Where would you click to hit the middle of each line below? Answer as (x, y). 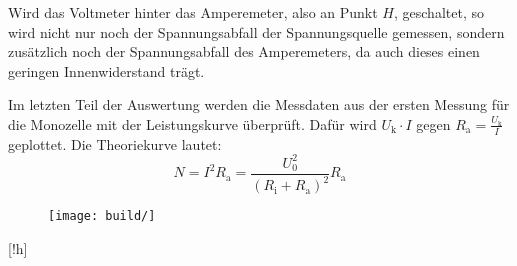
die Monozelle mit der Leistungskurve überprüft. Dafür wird (192, 123)
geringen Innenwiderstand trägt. (106, 70)
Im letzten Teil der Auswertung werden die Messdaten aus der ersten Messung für (259, 104)
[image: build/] (102, 216)
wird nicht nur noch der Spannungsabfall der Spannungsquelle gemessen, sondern (256, 31)
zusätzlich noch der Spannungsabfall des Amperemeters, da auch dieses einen (244, 51)
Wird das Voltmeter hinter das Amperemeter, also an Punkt (193, 12)
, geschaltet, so (439, 12)
